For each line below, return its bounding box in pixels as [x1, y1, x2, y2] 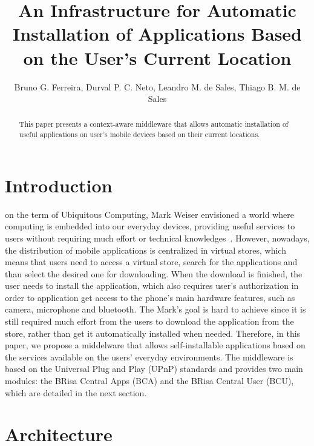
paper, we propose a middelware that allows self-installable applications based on [5, 339, 306, 351]
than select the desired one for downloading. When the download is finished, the [5, 267, 303, 280]
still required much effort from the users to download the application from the [5, 315, 294, 328]
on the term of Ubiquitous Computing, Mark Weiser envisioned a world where [5, 208, 295, 220]
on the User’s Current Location [23, 45, 292, 70]
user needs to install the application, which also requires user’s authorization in [5, 279, 299, 292]
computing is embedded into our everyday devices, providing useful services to [5, 220, 295, 232]
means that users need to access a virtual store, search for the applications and [5, 255, 298, 268]
